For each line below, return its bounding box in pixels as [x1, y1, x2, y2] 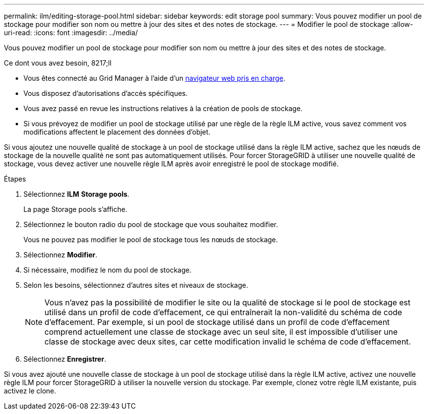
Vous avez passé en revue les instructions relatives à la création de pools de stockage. [23, 104, 303, 113]
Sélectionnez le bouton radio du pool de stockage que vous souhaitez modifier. [23, 220, 278, 229]
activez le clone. [4, 387, 56, 395]
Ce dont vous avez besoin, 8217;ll [4, 59, 112, 67]
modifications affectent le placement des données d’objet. [23, 128, 211, 136]
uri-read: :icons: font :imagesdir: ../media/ [4, 28, 138, 37]
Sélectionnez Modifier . [23, 251, 98, 259]
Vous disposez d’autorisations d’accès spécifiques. [23, 89, 188, 97]
